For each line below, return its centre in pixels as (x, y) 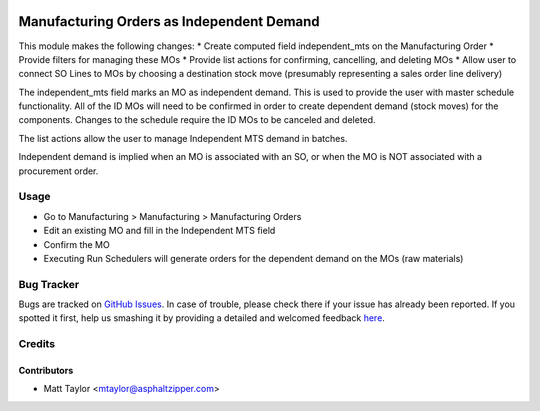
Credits (36, 344)
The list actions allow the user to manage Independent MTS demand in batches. (183, 138)
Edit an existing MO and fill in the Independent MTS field (159, 231)
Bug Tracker (49, 284)
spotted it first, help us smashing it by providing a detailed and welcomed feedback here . (201, 318)
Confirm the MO (76, 244)
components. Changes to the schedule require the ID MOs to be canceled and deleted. (197, 120)
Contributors (46, 371)
